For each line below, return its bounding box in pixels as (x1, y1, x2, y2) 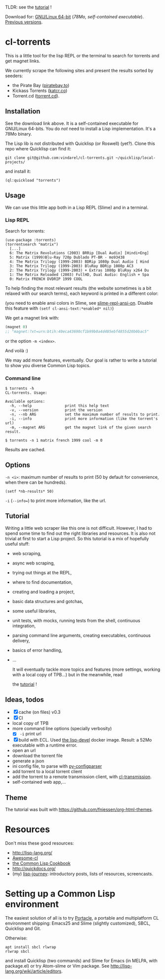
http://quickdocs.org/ (12, 866, 56, 872)
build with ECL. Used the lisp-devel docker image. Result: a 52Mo (18, 737, 152, 743)
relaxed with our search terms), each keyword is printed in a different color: (5, 290, 159, 296)
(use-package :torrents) (5, 237, 56, 242)
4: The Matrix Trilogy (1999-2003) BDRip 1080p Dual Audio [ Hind (9, 259, 149, 264)
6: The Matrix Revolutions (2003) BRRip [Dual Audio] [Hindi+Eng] (9, 250, 149, 255)
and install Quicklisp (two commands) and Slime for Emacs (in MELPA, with (5, 958, 158, 964)
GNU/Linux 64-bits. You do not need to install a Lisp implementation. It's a (5, 126, 156, 132)
